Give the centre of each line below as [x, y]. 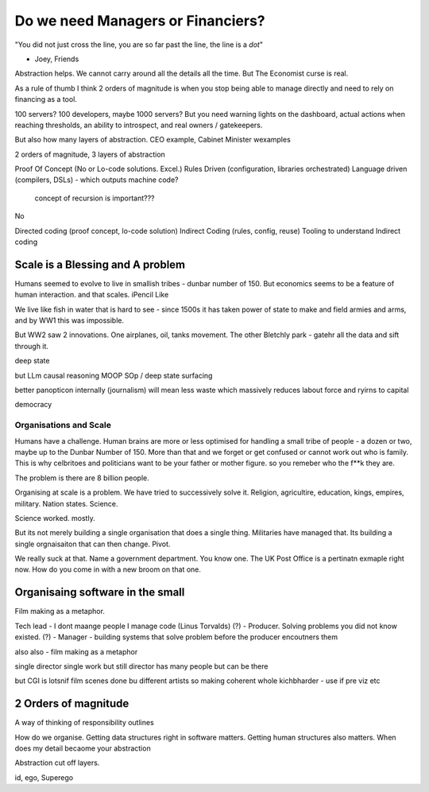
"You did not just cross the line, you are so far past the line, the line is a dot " [139, 45]
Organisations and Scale [63, 425]
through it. [32, 346]
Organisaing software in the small [100, 592]
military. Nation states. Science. [66, 503]
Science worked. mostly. [55, 518]
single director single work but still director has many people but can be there [141, 666]
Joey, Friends [57, 59]
